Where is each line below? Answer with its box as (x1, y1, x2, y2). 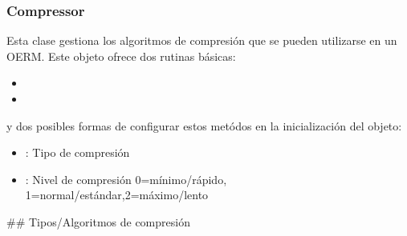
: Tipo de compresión (25, 144, 130, 161)
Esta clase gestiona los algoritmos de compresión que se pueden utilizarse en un (6, 32, 397, 49)
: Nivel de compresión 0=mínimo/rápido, (25, 170, 227, 187)
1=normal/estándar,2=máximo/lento (25, 186, 209, 203)
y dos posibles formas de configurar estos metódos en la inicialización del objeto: (6, 117, 402, 134)
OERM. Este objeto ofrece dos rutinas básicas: (6, 47, 236, 64)
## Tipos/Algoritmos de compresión (6, 213, 190, 230)
